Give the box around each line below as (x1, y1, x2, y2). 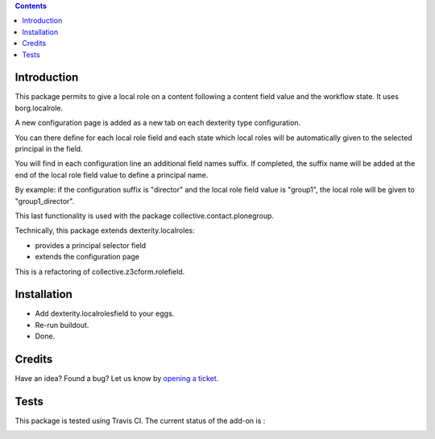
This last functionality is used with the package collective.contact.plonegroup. (14, 210, 274, 221)
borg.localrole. (14, 103, 64, 113)
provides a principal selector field (35, 240, 147, 250)
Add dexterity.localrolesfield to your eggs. (35, 309, 175, 318)
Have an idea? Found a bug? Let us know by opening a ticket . (14, 374, 219, 383)
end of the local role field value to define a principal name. (14, 170, 209, 180)
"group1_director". (14, 196, 75, 205)
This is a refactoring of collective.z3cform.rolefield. (14, 267, 185, 276)
